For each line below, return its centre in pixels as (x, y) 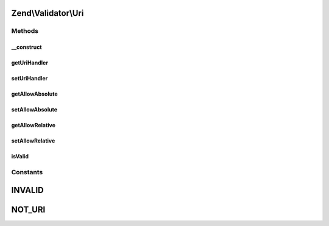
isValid (20, 157)
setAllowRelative (33, 141)
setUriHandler (30, 79)
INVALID (27, 190)
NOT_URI (28, 209)
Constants (27, 172)
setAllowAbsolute (34, 110)
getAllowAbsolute (34, 94)
